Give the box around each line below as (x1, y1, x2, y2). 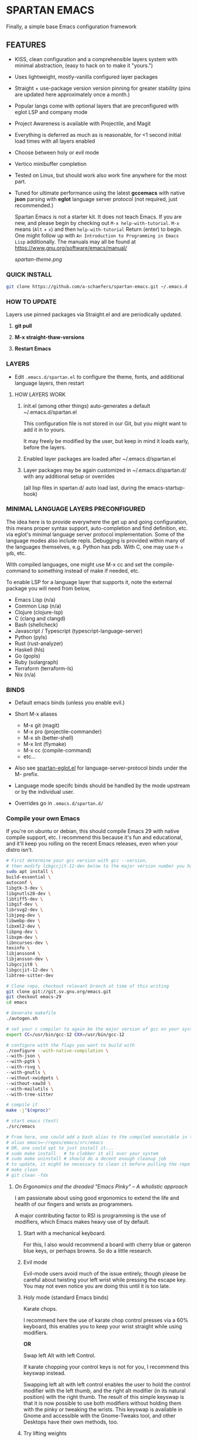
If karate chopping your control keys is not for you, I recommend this (23, 1363, 189, 1370)
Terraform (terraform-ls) (14, 664, 73, 672)
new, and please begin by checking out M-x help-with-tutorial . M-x (14, 219, 180, 226)
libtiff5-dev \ (6, 896, 43, 902)
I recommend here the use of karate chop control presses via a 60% (23, 1317, 189, 1324)
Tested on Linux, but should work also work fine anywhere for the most (14, 172, 187, 179)
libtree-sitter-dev (6, 972, 54, 978)
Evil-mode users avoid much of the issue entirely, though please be (23, 1270, 186, 1277)
